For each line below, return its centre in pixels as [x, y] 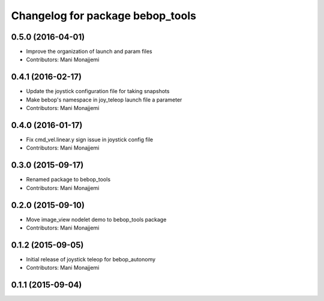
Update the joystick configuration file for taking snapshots [98, 91]
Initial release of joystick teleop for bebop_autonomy [91, 259]
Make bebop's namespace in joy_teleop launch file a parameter [104, 100]
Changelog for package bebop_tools [103, 16]
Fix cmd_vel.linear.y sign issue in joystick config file [89, 140]
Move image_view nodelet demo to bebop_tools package [96, 219]
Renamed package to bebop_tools [68, 180]
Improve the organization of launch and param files [89, 52]
